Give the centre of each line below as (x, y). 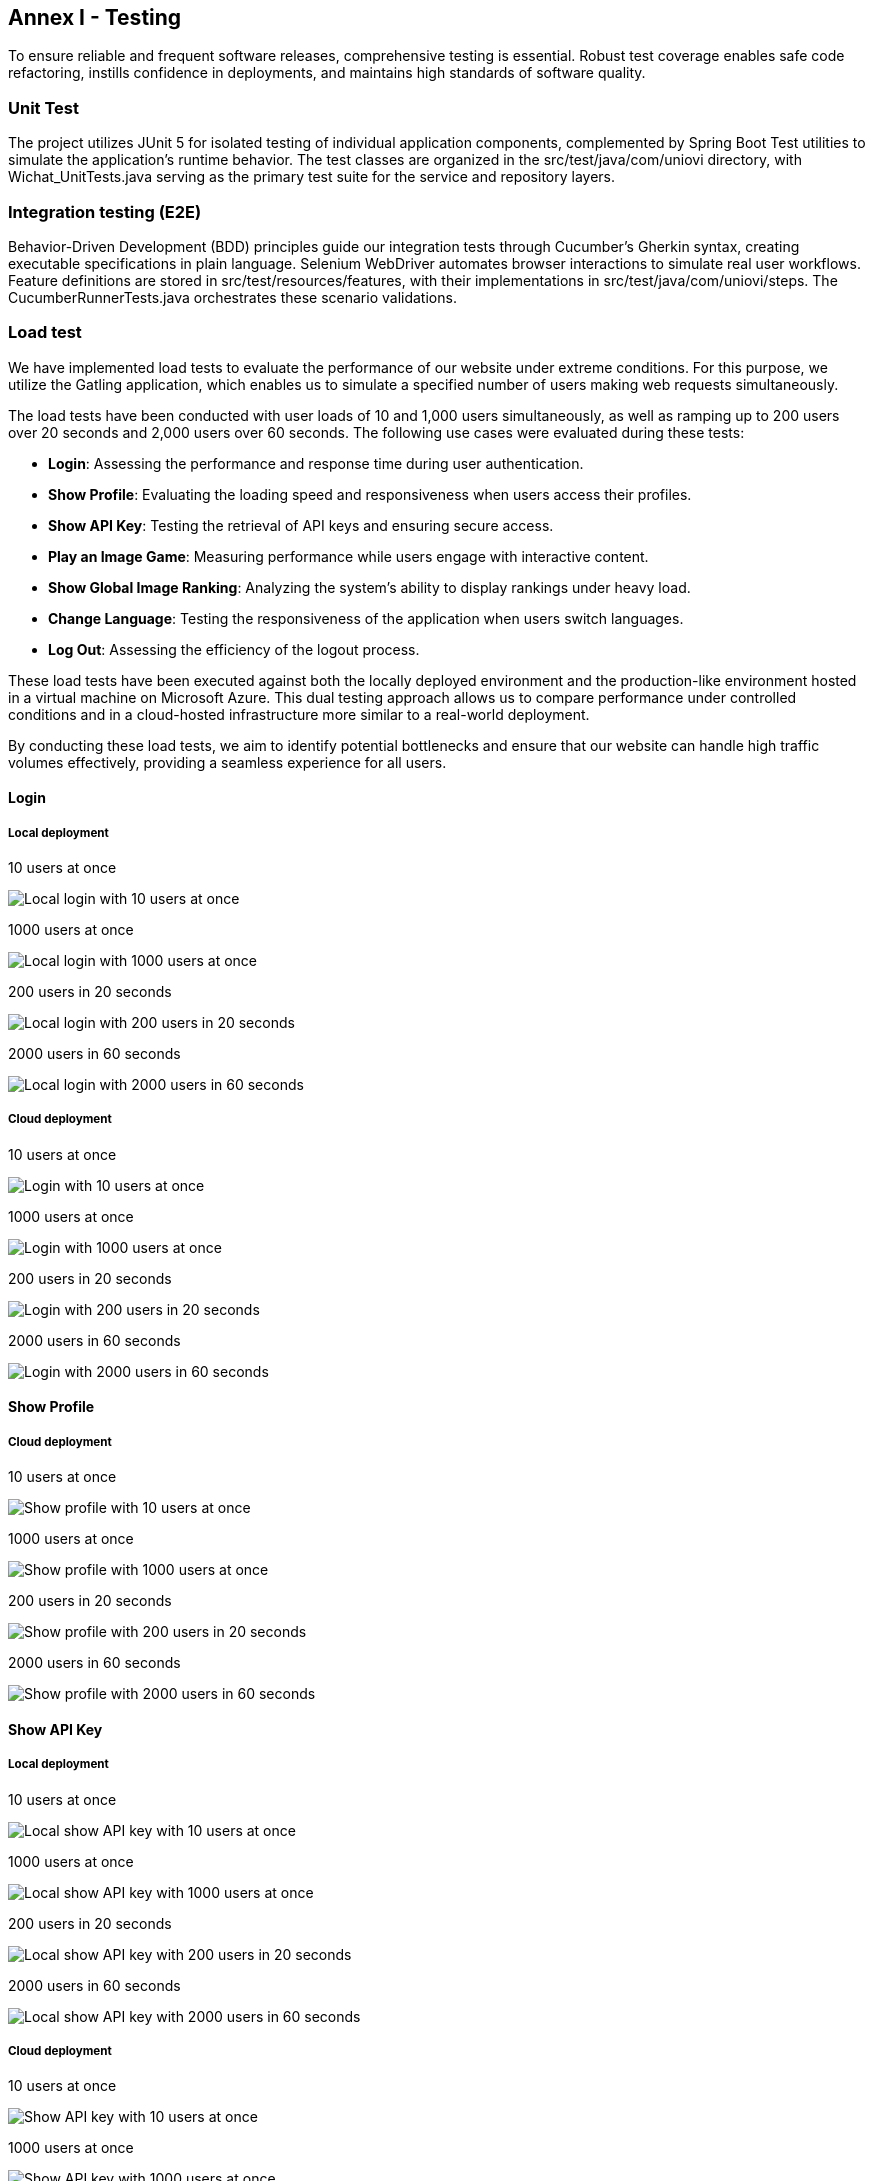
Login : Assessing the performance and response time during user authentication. (316, 463)
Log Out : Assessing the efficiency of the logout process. (234, 649)
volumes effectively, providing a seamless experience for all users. (227, 762)
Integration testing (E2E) (105, 211)
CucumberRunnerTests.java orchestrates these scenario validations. (232, 297)
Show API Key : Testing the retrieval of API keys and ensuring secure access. (301, 525)
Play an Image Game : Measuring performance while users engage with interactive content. (348, 556)
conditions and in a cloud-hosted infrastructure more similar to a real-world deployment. (299, 714)
